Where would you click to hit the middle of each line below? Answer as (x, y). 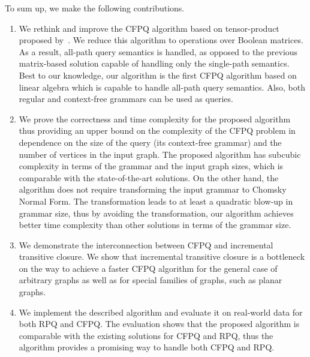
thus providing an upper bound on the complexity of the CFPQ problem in (157, 130)
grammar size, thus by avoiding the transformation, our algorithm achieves (156, 213)
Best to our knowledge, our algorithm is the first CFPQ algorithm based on (158, 75)
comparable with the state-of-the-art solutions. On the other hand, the (149, 177)
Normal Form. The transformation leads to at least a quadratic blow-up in (156, 201)
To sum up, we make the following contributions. (95, 8)
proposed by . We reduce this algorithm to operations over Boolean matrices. (161, 40)
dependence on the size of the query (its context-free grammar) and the (150, 142)
